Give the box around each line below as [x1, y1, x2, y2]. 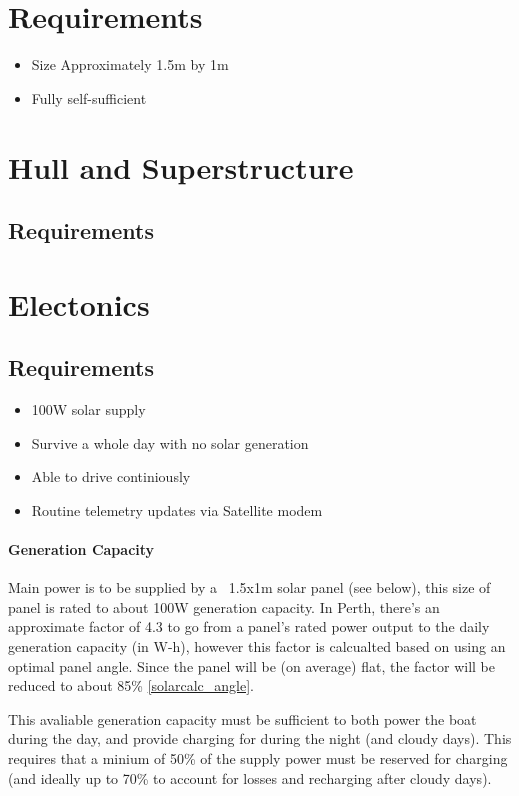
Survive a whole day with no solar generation [31, 432, 309, 453]
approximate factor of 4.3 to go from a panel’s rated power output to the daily [8, 616, 490, 637]
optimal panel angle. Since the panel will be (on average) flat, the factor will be [8, 655, 495, 676]
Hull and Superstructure [8, 146, 354, 187]
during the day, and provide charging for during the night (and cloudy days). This [8, 728, 512, 749]
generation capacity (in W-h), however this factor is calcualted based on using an [8, 636, 506, 656]
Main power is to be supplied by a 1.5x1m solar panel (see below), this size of [8, 577, 491, 598]
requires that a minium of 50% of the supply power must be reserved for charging [8, 747, 508, 768]
